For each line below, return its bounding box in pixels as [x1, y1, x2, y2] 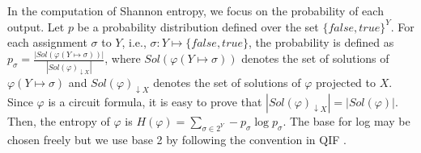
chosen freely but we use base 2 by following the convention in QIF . [7, 130, 347, 147]
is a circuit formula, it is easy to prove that [48, 93, 262, 110]
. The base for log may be [283, 112, 410, 129]
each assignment [7, 34, 87, 51]
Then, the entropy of [7, 112, 110, 129]
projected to [316, 74, 376, 91]
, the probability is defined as [249, 34, 394, 51]
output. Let [7, 18, 65, 35]
